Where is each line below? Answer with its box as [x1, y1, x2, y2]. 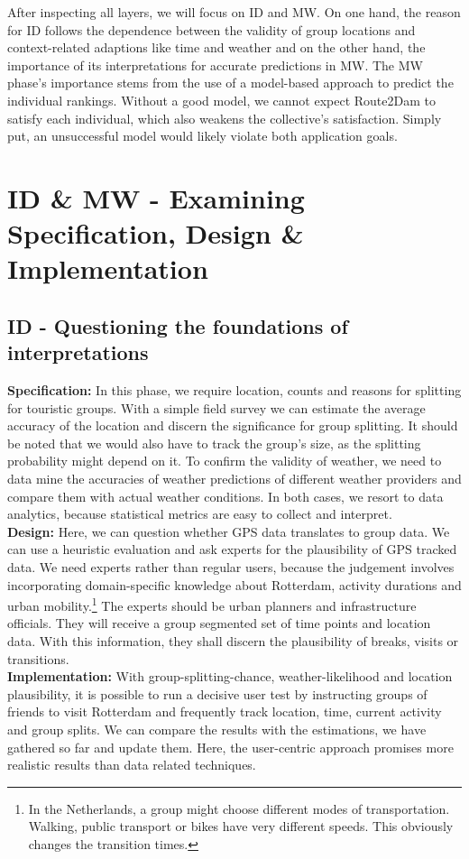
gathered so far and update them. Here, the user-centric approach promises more [7, 737, 454, 756]
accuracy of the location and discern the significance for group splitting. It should [7, 416, 458, 435]
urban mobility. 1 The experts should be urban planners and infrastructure [7, 594, 417, 614]
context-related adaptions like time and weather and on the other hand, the [7, 38, 426, 57]
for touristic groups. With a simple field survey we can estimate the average [7, 398, 426, 417]
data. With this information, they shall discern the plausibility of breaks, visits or [7, 632, 459, 651]
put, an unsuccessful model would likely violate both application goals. [7, 126, 398, 145]
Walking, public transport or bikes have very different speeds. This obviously [28, 817, 454, 836]
